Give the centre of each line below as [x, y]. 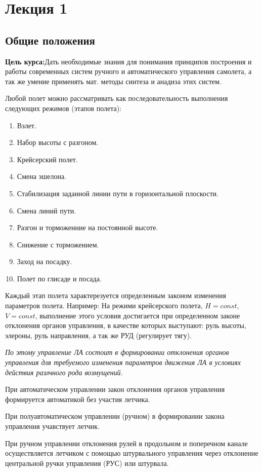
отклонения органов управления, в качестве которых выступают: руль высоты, [126, 325]
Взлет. [27, 125]
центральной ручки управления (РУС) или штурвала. [87, 463]
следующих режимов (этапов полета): [63, 108]
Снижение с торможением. [58, 244]
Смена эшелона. [42, 176]
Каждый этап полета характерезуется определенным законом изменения [116, 295]
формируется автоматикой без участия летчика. [78, 399]
